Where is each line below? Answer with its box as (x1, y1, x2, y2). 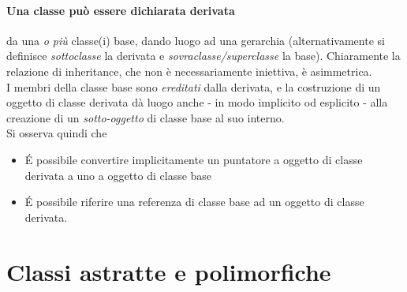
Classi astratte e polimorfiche (6, 255, 331, 287)
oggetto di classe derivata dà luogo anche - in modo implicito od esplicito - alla (6, 94, 388, 110)
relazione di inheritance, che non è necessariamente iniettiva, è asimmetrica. (6, 62, 372, 79)
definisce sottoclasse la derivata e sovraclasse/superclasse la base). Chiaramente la (6, 47, 401, 64)
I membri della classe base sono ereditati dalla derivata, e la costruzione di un (6, 78, 381, 95)
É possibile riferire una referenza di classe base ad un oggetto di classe (24, 193, 364, 210)
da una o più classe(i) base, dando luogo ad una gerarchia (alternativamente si (6, 32, 385, 48)
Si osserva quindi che (6, 125, 107, 141)
